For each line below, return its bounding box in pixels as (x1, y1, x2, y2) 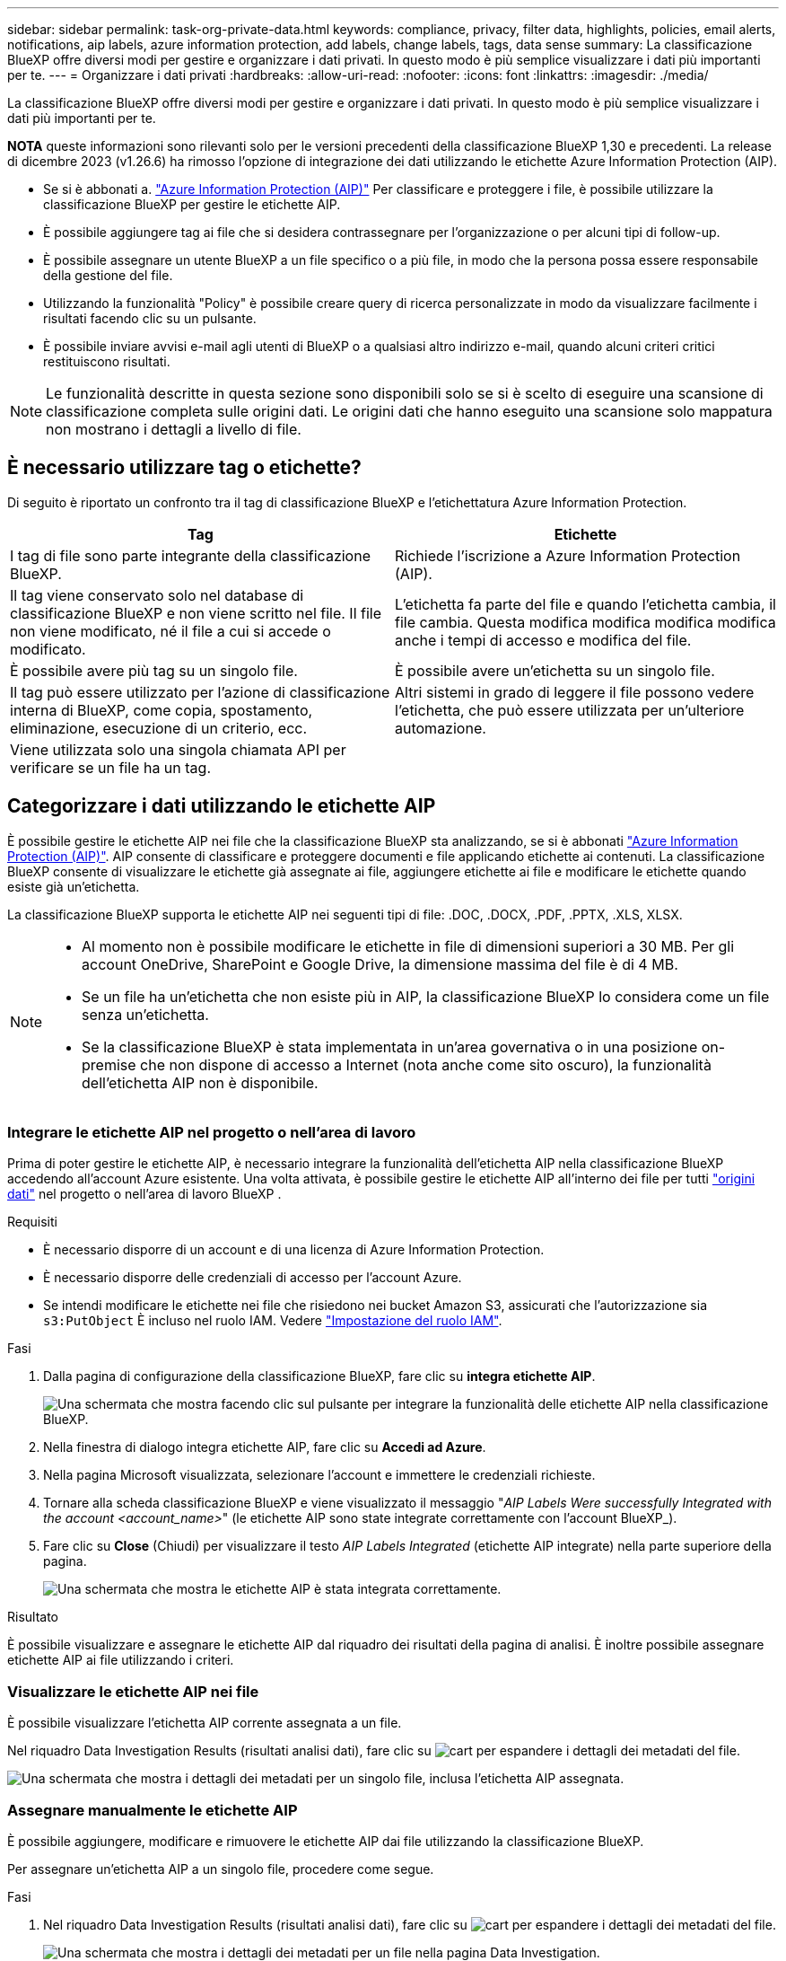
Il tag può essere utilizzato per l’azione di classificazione (10, 682, 390, 701)
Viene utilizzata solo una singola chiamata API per (10, 740, 346, 759)
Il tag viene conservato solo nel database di (10, 585, 304, 604)
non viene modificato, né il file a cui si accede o (10, 621, 331, 640)
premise (82, 1055, 136, 1074)
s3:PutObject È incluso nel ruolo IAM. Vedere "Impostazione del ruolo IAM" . (43, 1313, 502, 1329)
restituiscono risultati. (43, 354, 170, 369)
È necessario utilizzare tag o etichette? (7, 456, 362, 479)
